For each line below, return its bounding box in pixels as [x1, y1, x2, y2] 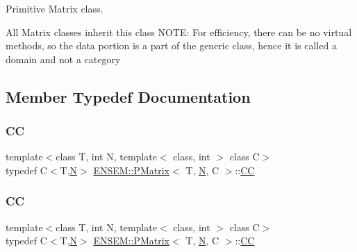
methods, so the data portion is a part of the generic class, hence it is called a [6, 38, 337, 53]
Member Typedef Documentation [6, 85, 251, 107]
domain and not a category [6, 51, 121, 66]
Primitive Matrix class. [6, 1, 103, 15]
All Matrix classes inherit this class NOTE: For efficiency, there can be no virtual [6, 24, 352, 39]
